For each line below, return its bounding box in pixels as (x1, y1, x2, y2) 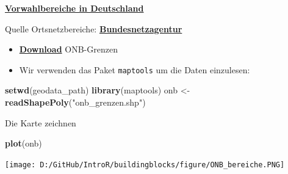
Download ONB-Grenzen (19, 43, 118, 56)
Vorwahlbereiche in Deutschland (5, 2, 144, 14)
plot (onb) (5, 137, 42, 150)
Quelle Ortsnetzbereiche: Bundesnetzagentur (5, 22, 182, 35)
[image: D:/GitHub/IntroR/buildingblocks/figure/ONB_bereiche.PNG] (5, 160, 285, 169)
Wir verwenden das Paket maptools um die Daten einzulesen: (19, 63, 250, 76)
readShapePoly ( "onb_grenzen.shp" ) (5, 96, 146, 109)
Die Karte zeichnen (5, 116, 76, 129)
